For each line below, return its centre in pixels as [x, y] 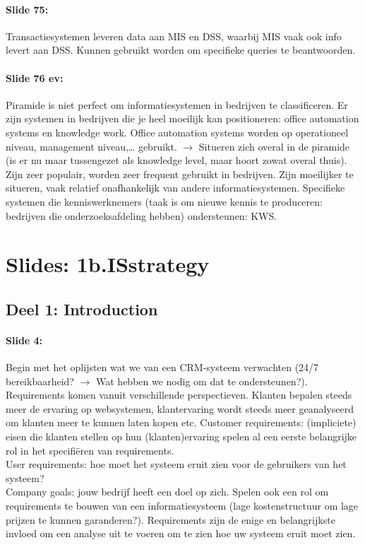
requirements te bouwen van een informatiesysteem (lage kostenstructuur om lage [182, 506]
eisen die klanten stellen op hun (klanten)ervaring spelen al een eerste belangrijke [181, 436]
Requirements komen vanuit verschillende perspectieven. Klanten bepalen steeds [179, 395]
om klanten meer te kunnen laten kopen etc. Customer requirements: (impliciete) [181, 422]
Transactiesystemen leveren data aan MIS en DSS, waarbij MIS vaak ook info [174, 36]
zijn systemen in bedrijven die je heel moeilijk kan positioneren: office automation [182, 118]
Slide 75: [27, 9]
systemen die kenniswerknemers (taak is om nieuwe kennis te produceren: [164, 201]
